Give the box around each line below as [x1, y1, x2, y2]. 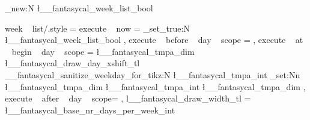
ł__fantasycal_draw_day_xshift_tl [5, 57, 140, 69]
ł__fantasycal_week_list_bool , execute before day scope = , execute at [5, 33, 303, 46]
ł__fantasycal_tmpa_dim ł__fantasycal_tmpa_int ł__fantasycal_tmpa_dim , [5, 80, 306, 93]
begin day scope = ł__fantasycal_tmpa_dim [11, 45, 195, 57]
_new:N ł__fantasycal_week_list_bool [5, 2, 153, 14]
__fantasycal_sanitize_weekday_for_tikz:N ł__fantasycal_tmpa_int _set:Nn [5, 68, 300, 81]
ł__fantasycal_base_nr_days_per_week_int [5, 103, 175, 116]
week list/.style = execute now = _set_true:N [5, 21, 190, 34]
